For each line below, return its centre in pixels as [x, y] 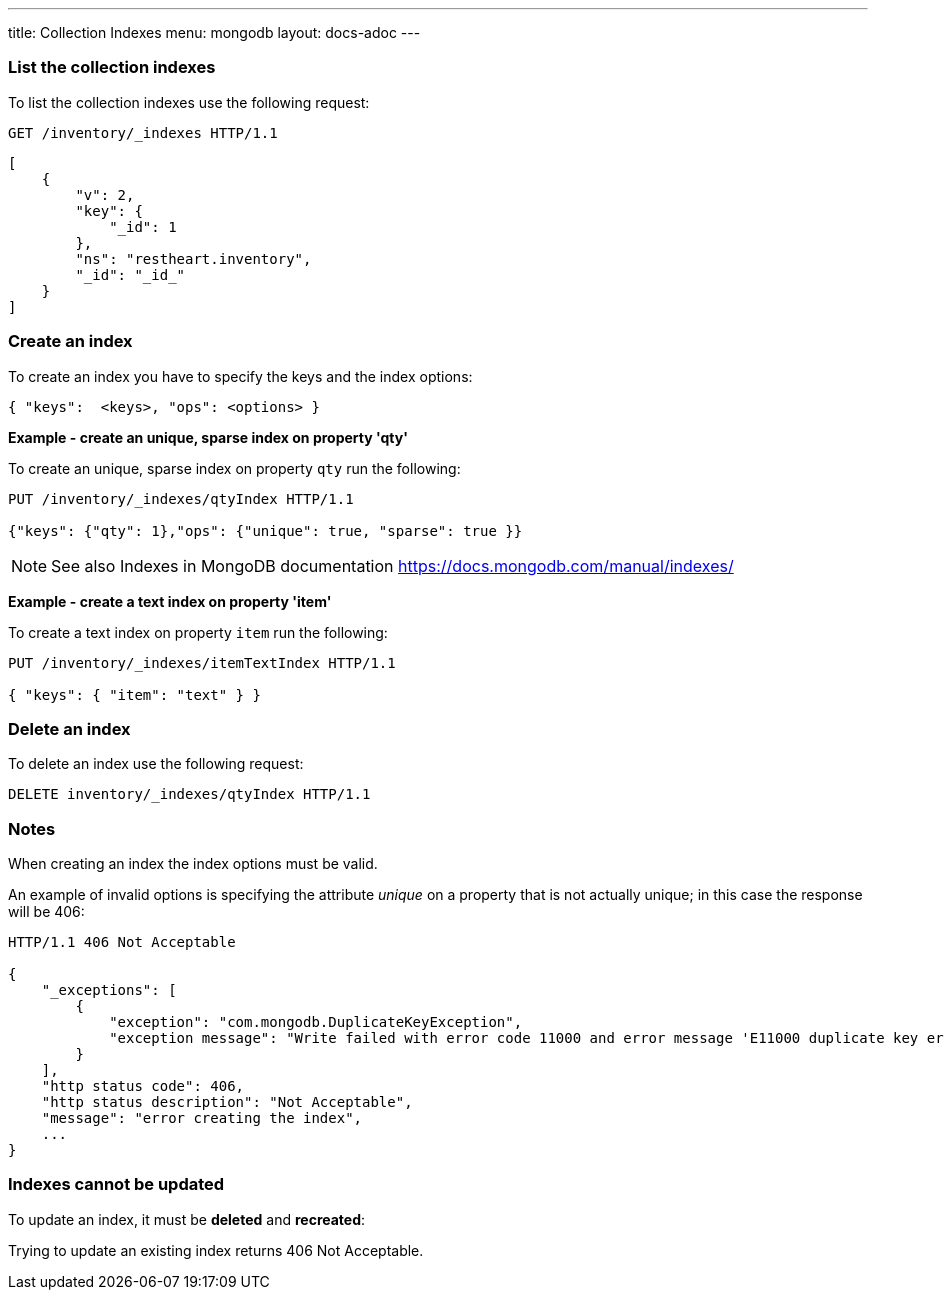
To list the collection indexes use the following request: [189, 102]
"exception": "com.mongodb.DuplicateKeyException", [316, 1022]
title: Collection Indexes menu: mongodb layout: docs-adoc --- [214, 32]
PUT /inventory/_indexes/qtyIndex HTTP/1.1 [181, 498]
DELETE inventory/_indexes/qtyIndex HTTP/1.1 [189, 794]
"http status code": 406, [143, 1086]
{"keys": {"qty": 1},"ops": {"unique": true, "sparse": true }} [265, 530]
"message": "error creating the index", [202, 1118]
